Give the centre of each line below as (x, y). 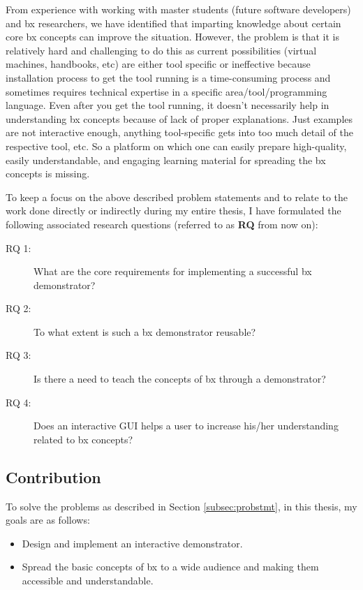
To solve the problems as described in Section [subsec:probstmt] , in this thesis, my (181, 506)
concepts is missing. (48, 174)
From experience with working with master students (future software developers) (178, 9)
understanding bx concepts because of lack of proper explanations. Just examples (179, 118)
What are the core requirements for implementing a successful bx (173, 271)
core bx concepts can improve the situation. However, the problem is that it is (172, 37)
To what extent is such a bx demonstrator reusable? (145, 331)
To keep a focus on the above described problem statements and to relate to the (177, 197)
